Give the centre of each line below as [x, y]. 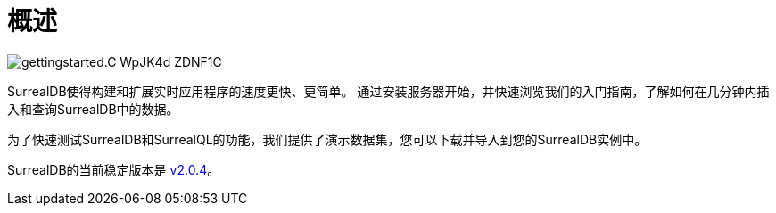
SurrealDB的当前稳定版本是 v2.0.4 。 [114, 169]
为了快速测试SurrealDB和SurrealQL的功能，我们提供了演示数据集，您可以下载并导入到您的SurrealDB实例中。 [327, 139]
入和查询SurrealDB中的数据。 [93, 109]
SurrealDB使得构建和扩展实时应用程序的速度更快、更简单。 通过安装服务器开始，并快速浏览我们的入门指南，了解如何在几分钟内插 [388, 91]
